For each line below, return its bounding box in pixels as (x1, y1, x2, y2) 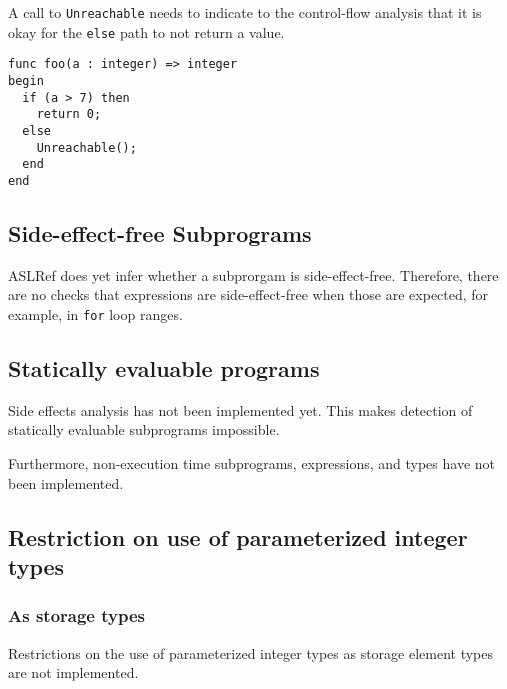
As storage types (8, 603, 145, 628)
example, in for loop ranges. (8, 303, 183, 324)
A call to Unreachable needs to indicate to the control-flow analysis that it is (8, 2, 482, 22)
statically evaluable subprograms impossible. (8, 419, 280, 440)
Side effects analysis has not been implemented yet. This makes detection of (8, 399, 473, 420)
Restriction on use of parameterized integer (8, 521, 468, 552)
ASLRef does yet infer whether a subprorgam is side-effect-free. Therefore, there (8, 264, 499, 285)
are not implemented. (8, 662, 139, 683)
